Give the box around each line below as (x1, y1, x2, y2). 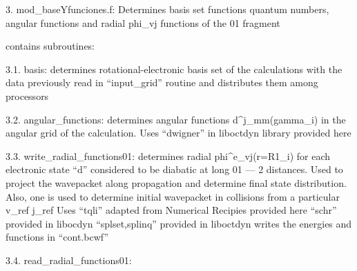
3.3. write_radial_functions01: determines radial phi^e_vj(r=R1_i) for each (6, 148, 331, 163)
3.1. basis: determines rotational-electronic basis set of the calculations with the (6, 61, 342, 76)
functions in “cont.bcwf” (6, 230, 109, 244)
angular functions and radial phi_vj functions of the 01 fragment (6, 15, 280, 30)
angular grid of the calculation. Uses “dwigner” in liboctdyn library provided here (6, 126, 351, 140)
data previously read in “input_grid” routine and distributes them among (6, 75, 318, 90)
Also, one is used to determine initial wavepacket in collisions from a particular (6, 189, 340, 203)
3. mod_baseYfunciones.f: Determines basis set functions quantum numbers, (6, 2, 329, 16)
